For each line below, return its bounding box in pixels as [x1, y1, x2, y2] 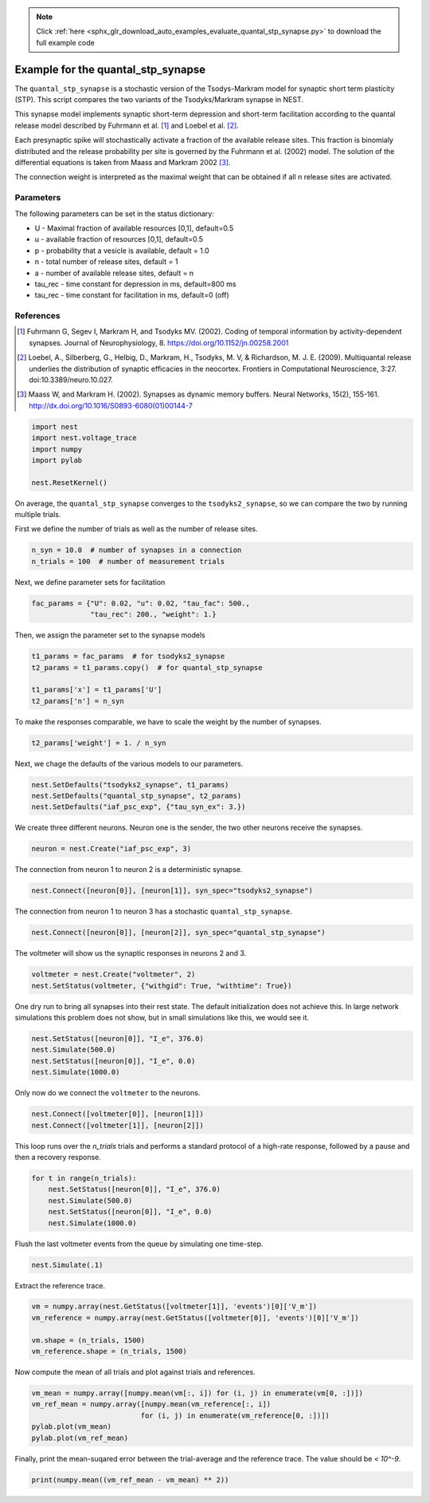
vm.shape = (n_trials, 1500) [31, 1335, 146, 1344]
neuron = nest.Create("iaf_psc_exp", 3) [31, 844, 191, 854]
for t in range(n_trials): [31, 1174, 137, 1182]
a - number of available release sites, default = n [34, 268, 194, 278]
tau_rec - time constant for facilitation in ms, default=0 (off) [34, 290, 230, 300]
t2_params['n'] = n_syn [31, 696, 125, 705]
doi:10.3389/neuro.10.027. [29, 375, 113, 385]
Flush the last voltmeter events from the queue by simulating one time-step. [14, 1239, 264, 1249]
